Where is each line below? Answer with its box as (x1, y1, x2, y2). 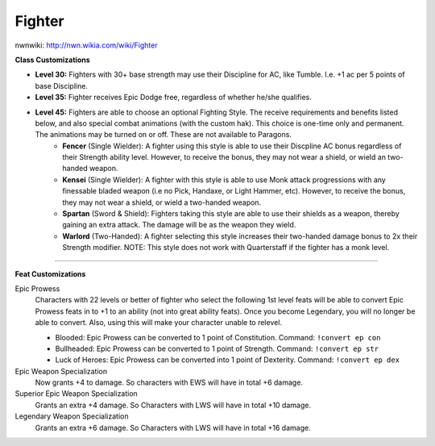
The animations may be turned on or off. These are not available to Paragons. (35, 130, 292, 140)
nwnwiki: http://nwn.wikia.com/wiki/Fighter (14, 40, 158, 50)
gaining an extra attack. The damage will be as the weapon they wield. (62, 220, 296, 230)
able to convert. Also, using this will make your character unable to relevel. (35, 318, 282, 327)
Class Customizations (14, 55, 90, 65)
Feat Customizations (14, 269, 86, 278)
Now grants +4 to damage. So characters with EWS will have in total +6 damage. (35, 377, 304, 387)
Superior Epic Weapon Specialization (14, 389, 139, 398)
